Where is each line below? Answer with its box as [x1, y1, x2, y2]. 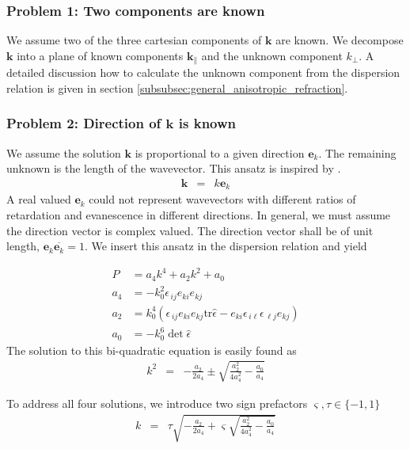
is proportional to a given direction [135, 144, 305, 161]
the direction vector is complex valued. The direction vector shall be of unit [6, 222, 374, 238]
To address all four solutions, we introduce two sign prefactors [6, 394, 308, 411]
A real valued [6, 191, 71, 207]
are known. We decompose [275, 32, 404, 48]
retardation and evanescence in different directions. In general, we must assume [6, 206, 391, 223]
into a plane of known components [17, 47, 184, 63]
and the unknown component [201, 47, 343, 63]
